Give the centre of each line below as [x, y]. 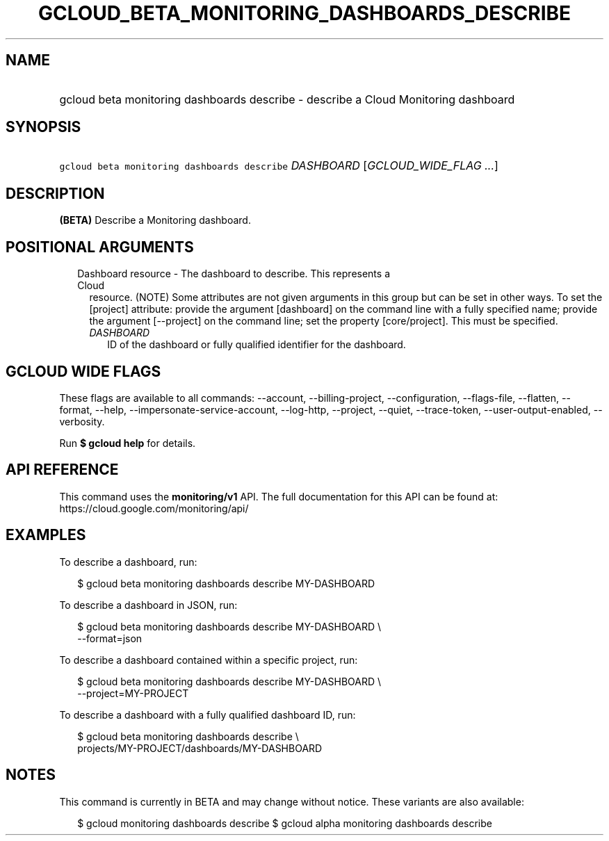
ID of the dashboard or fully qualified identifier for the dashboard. [257, 345]
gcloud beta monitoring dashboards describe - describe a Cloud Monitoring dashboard [287, 99]
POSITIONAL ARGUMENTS [100, 247]
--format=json [110, 638]
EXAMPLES [46, 535]
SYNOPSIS [43, 127]
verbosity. [82, 421]
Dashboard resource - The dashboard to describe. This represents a [234, 274]
